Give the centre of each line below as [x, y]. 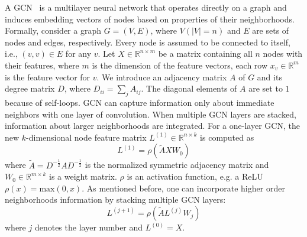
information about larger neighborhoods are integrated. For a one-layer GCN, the [152, 126]
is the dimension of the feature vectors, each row [180, 65]
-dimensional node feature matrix [86, 137]
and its [269, 77]
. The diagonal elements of [189, 88]
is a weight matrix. [83, 176]
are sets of [271, 30]
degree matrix [30, 88]
